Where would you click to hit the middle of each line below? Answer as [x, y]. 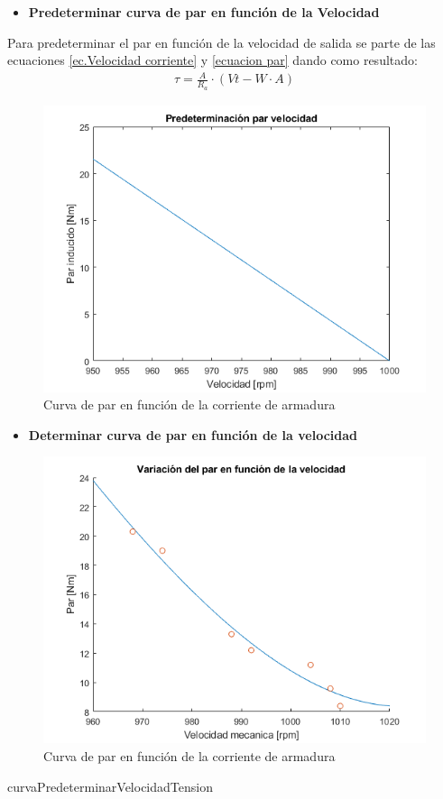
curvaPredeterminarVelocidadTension [110, 786]
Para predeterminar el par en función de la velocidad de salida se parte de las [221, 42]
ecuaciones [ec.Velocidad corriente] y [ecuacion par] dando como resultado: [212, 60]
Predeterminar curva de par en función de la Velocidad [204, 12]
